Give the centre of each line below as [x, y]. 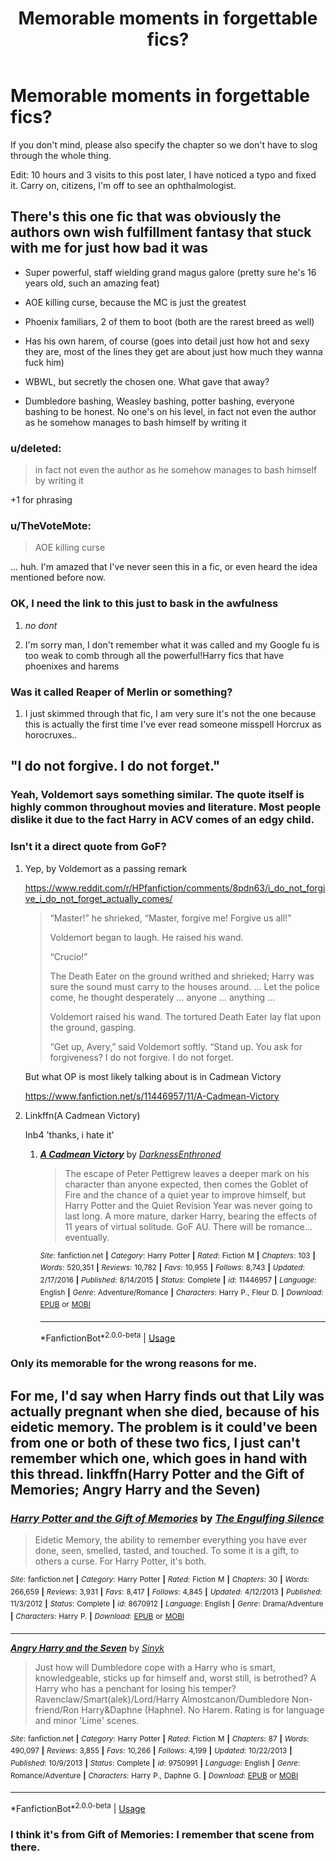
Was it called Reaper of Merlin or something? [121, 692]
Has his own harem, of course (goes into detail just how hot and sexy [167, 341]
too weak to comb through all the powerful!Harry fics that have [154, 655]
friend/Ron [57, 1709]
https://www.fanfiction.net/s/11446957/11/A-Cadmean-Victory [152, 1096]
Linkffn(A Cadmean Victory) [82, 1115]
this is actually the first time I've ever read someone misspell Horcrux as [173, 724]
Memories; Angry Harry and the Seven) [135, 1489]
